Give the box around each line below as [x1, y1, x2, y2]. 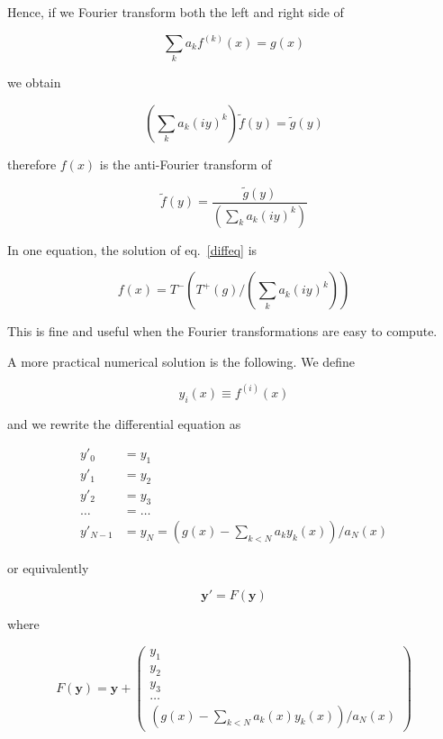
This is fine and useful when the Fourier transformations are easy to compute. [7, 322, 438, 341]
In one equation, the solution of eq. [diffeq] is [7, 240, 258, 259]
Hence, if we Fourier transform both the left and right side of [7, 3, 344, 21]
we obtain [7, 73, 61, 92]
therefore [7, 154, 57, 173]
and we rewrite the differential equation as [7, 414, 241, 433]
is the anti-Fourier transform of [99, 154, 272, 173]
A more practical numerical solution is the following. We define [7, 351, 356, 370]
